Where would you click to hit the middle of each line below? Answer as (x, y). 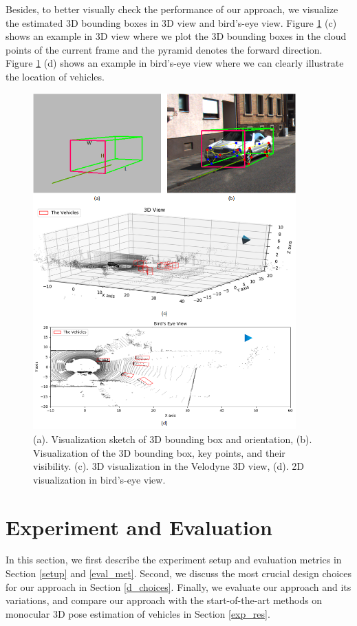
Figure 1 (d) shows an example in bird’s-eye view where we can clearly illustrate (175, 63)
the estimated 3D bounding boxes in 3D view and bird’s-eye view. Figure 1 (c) (171, 22)
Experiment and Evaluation (139, 527)
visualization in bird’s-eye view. (99, 479)
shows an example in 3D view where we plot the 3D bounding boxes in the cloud (176, 36)
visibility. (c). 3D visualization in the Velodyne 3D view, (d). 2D (169, 466)
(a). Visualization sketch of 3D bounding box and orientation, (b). (173, 439)
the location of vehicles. (55, 76)
